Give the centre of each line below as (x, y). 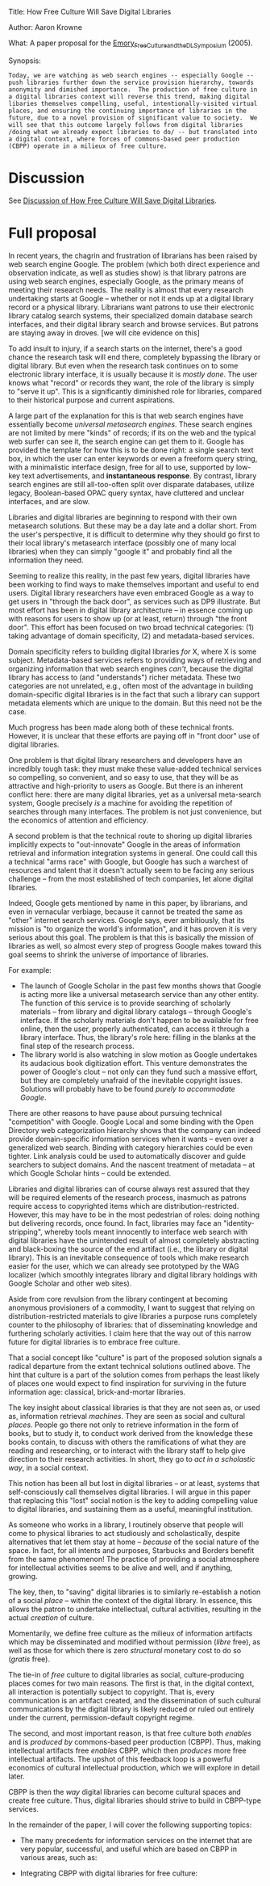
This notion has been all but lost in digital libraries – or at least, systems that (134, 1483)
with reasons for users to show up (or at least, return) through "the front (128, 618)
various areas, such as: (58, 1857)
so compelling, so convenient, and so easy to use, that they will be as (124, 777)
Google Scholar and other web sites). (70, 1283)
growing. (23, 1576)
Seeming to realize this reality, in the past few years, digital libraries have (129, 575)
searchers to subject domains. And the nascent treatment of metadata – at (132, 1164)
